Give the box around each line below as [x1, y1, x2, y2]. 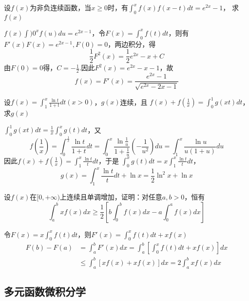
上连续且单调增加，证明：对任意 [59, 192, 162, 202]
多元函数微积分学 [4, 284, 86, 299]
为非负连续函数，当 [30, 2, 92, 12]
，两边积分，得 [108, 39, 156, 49]
